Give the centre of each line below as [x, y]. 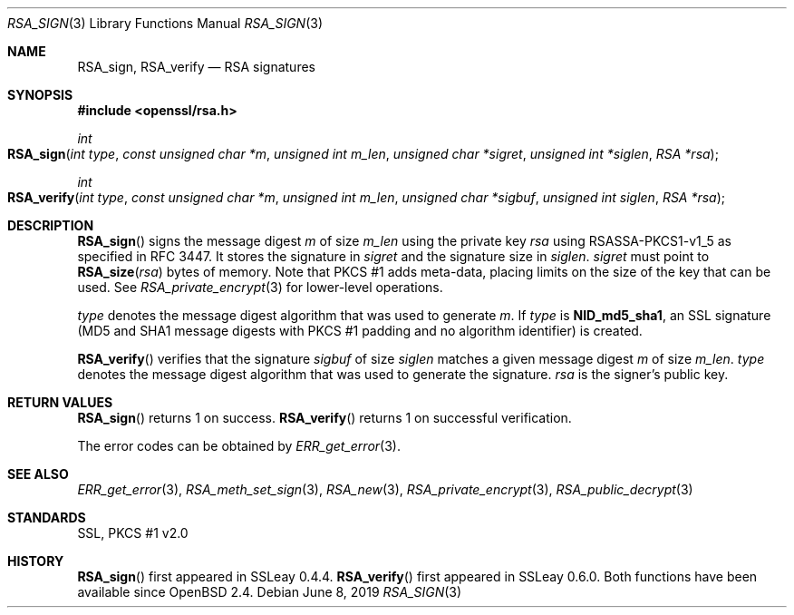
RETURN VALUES [60, 402]
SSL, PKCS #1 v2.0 [133, 533]
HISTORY [36, 561]
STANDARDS [47, 517]
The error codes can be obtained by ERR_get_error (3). [239, 446]
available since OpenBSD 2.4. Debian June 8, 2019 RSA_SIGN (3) [270, 592]
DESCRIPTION [51, 225]
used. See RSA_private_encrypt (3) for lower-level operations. [260, 287]
